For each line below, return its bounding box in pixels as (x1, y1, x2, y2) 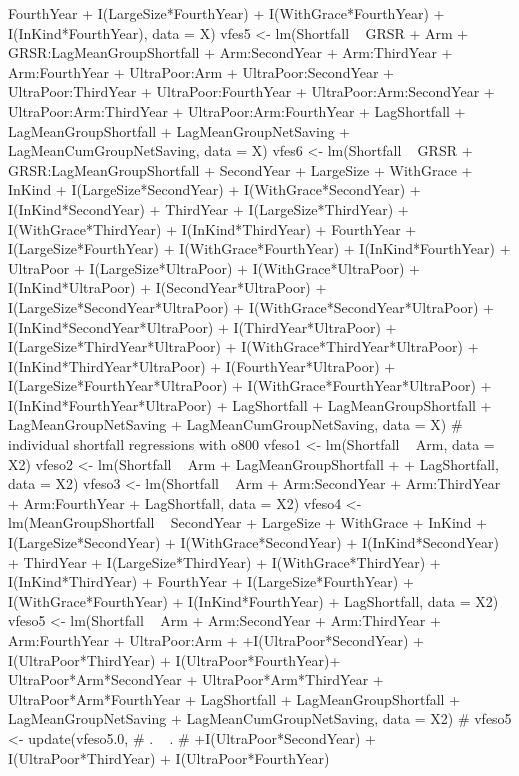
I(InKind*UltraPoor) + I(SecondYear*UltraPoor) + (8, 277, 327, 298)
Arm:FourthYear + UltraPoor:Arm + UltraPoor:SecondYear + (8, 61, 395, 82)
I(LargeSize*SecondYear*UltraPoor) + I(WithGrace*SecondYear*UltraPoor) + (8, 296, 494, 317)
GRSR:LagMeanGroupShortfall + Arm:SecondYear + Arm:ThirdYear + (8, 42, 453, 63)
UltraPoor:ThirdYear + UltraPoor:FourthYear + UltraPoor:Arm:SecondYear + (8, 81, 495, 102)
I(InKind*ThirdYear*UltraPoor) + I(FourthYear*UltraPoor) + (8, 355, 396, 376)
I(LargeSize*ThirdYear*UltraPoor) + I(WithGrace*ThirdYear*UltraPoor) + (8, 336, 479, 357)
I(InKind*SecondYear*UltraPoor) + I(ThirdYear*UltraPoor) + (8, 316, 397, 337)
